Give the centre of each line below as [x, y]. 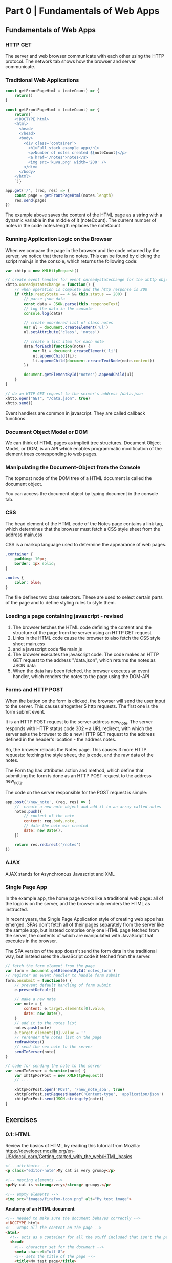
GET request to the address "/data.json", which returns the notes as [84, 660]
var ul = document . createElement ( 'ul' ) [66, 327]
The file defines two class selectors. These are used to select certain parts [84, 597]
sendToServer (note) [35, 1052]
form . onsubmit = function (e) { [39, 980]
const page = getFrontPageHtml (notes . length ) [64, 195]
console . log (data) [43, 313]
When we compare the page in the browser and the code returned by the [82, 250]
